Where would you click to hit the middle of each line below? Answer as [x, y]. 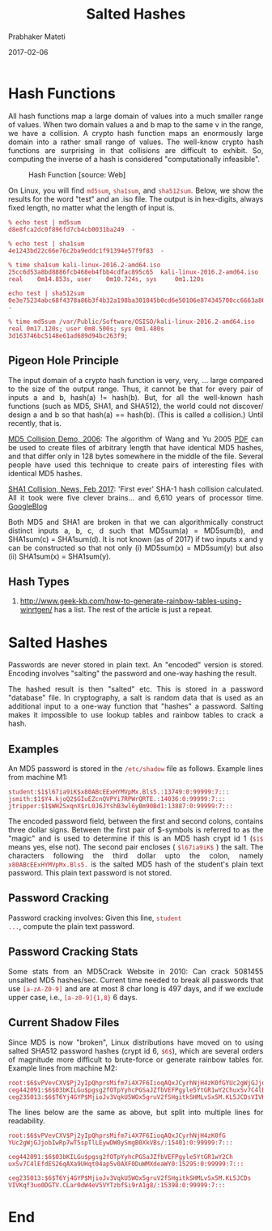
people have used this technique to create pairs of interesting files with [136, 464]
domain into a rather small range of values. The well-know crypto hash [136, 142]
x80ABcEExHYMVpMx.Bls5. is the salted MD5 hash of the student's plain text [136, 864]
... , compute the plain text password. [72, 926]
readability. [27, 1120]
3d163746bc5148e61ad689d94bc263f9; [68, 336]
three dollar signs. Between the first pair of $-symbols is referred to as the [136, 830]
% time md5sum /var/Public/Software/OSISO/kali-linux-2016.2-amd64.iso [132, 322]
